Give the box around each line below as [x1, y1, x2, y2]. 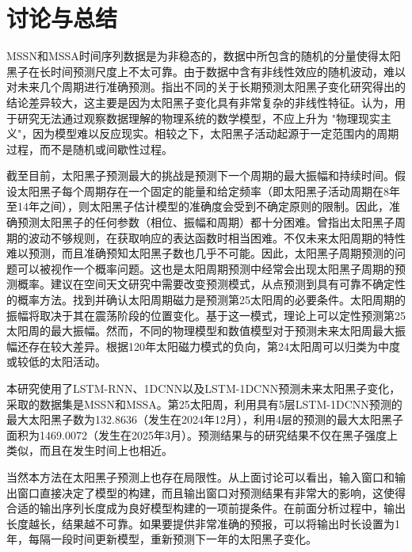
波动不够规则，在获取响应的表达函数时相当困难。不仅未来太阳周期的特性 [28, 229, 406, 246]
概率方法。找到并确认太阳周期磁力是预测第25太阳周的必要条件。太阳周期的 [17, 291, 406, 308]
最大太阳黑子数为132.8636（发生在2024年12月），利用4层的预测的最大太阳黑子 [6, 411, 403, 428]
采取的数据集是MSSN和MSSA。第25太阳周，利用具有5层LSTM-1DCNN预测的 [6, 395, 402, 412]
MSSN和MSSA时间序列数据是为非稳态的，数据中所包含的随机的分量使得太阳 [6, 48, 401, 64]
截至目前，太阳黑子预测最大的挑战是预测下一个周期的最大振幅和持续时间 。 [6, 167, 395, 184]
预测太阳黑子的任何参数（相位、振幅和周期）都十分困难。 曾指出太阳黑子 [17, 214, 395, 230]
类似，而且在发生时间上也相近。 [6, 442, 173, 459]
